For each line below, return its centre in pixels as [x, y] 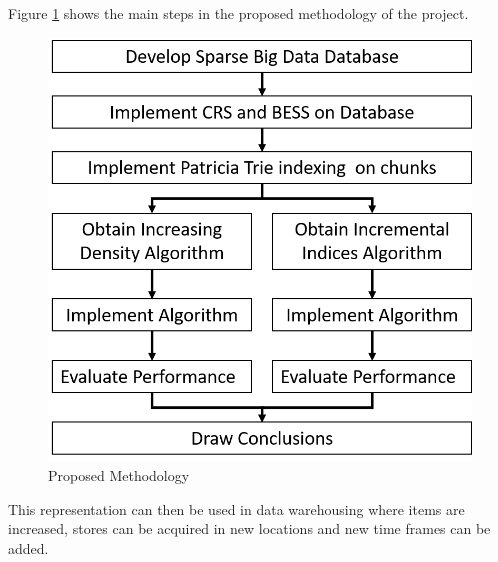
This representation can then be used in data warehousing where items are [236, 508]
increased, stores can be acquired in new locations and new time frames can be [249, 528]
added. [28, 547]
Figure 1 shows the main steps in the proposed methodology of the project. [238, 13]
